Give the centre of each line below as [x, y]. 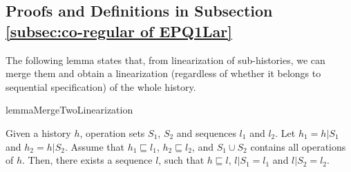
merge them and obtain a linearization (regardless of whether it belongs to [163, 73]
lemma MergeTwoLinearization [69, 110]
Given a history [38, 132]
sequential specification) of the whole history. [101, 86]
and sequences [206, 132]
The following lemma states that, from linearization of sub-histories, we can [165, 60]
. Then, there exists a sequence [87, 160]
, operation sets [112, 132]
